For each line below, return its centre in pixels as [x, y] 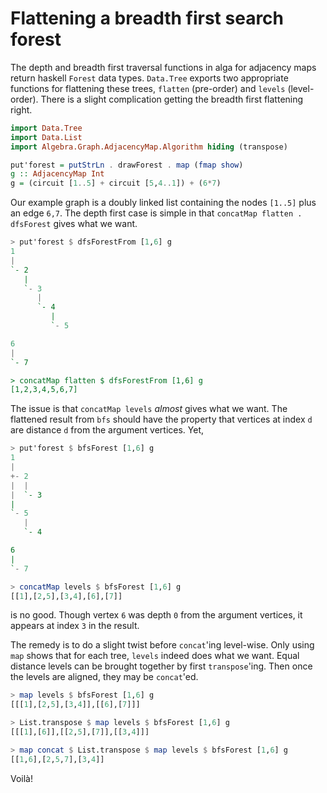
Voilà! [22, 778]
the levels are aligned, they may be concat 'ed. [104, 677]
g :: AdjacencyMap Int [57, 174]
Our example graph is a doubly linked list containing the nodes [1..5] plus [163, 203]
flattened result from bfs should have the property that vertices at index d [161, 419]
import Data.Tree [46, 128]
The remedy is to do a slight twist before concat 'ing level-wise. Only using [162, 645]
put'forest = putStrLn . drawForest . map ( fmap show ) [127, 165]
